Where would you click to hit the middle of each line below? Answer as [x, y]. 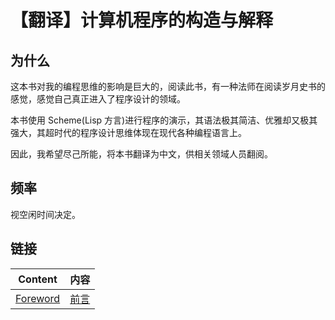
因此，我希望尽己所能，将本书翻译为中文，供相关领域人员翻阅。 [141, 154]
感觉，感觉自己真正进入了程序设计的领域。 [98, 99]
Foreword [38, 298]
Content [38, 279]
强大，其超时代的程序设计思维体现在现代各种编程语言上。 [128, 132]
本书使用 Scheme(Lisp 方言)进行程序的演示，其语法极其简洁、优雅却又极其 [164, 120]
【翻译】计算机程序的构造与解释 [142, 20]
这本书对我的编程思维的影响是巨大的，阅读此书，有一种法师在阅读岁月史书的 [168, 86]
